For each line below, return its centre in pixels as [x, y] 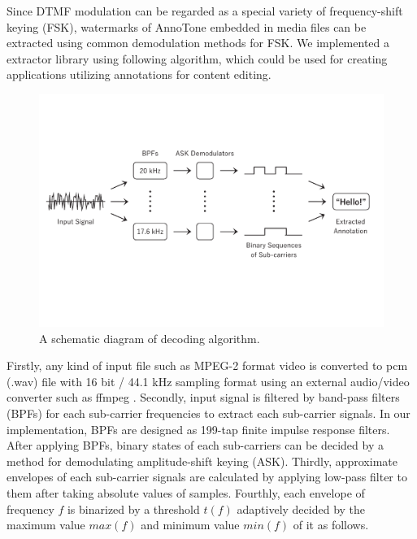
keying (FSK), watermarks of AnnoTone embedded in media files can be [187, 26]
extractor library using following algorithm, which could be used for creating [197, 58]
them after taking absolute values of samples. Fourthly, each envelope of [186, 493]
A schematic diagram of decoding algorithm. [150, 338]
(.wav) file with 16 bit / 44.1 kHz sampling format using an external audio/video [208, 381]
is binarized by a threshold [133, 509]
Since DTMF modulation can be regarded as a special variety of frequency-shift [205, 11]
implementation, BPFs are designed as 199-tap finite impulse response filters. [198, 429]
